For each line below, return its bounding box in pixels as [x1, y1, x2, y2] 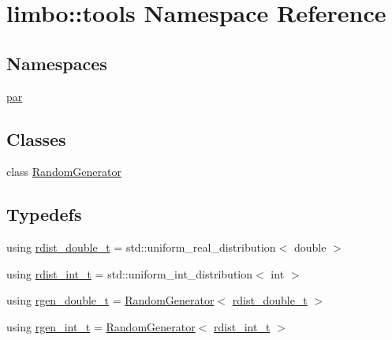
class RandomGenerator [6, 163, 121, 180]
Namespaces [6, 50, 107, 75]
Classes [6, 126, 66, 151]
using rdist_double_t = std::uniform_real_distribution [6, 239, 276, 256]
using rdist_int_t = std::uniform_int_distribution [6, 265, 253, 282]
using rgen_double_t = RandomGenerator [6, 292, 215, 308]
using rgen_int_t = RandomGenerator [6, 318, 196, 334]
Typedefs [6, 202, 82, 226]
